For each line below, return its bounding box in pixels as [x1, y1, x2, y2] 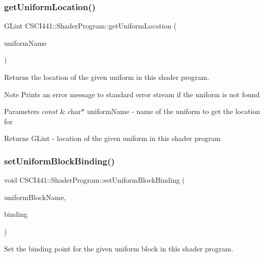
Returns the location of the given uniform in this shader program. [4, 72, 210, 82]
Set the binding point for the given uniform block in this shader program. [4, 243, 233, 253]
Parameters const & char [4, 106, 81, 117]
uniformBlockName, [4, 191, 66, 202]
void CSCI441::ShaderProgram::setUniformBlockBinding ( [4, 175, 185, 185]
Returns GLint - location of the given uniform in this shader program [4, 133, 221, 144]
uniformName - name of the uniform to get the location [86, 106, 260, 117]
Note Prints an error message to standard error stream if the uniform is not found [4, 89, 260, 99]
